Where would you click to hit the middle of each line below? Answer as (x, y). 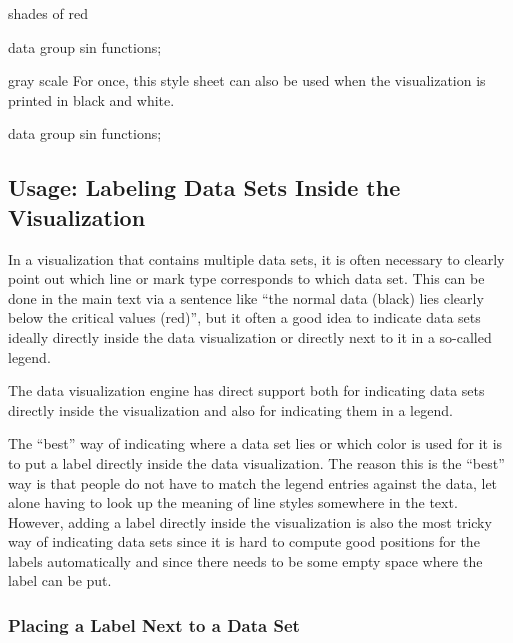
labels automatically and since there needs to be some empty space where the (245, 560)
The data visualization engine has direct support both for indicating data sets (246, 390)
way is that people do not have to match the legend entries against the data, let (253, 482)
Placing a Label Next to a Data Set (154, 624)
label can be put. (60, 580)
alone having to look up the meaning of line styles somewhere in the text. (233, 502)
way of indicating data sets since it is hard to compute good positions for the (244, 541)
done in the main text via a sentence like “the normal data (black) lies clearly (246, 297)
